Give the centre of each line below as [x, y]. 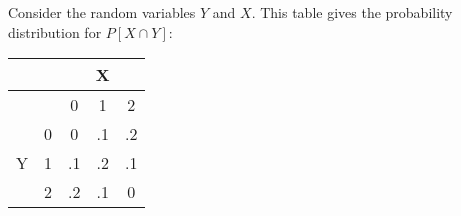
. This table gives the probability [352, 12]
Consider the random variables [102, 12]
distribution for [55, 31]
